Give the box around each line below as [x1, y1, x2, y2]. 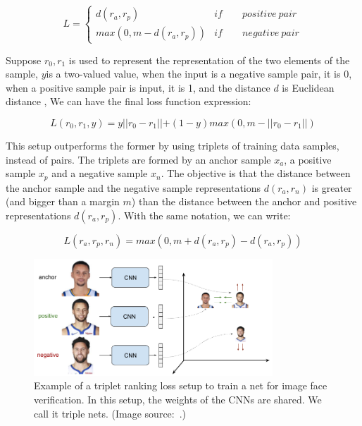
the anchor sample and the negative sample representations [6, 180, 261, 195]
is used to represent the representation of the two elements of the [68, 52, 350, 67]
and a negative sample [51, 166, 148, 181]
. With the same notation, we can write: [118, 207, 291, 222]
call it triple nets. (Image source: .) [34, 406, 187, 420]
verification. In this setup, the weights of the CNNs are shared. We [34, 392, 322, 407]
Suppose [6, 52, 42, 67]
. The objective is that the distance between [161, 166, 351, 181]
